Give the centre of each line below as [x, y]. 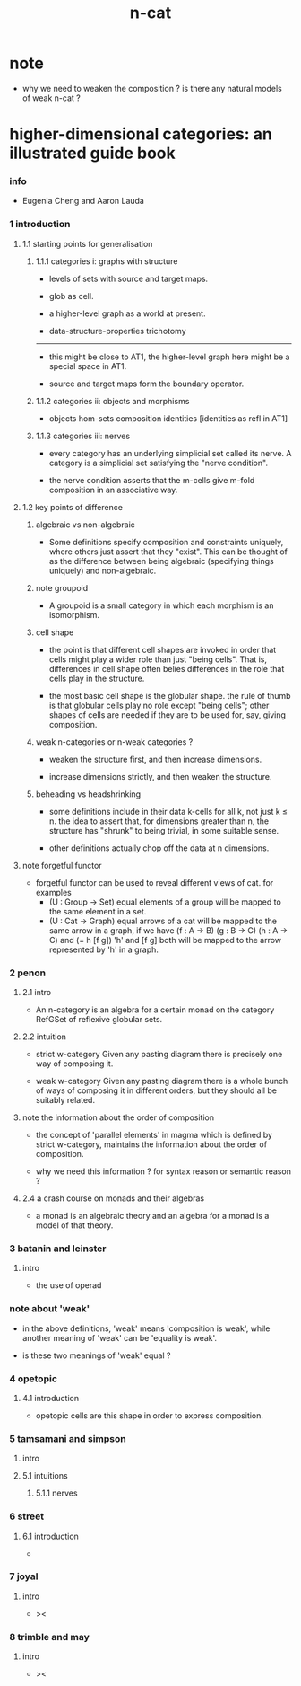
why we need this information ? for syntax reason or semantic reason [163, 1171]
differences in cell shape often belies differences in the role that [167, 668]
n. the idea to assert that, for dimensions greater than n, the [159, 821]
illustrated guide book [93, 153]
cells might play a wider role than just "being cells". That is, [158, 659]
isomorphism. [74, 614]
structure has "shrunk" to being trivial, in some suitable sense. [164, 830]
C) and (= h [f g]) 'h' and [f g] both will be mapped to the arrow [165, 940]
